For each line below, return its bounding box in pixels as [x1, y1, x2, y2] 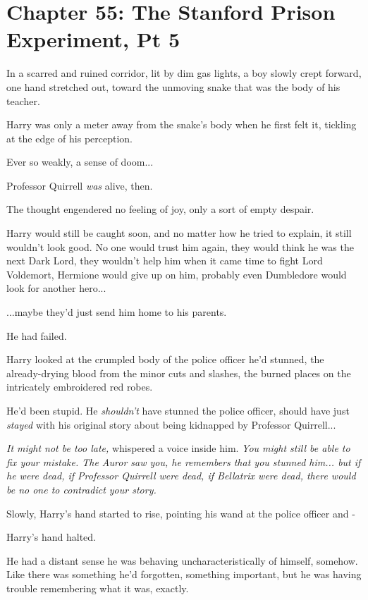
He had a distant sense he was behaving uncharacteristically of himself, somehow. [6, 553, 358, 568]
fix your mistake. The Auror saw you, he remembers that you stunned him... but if [6, 454, 361, 469]
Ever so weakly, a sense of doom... [6, 154, 154, 169]
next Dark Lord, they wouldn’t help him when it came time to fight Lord [6, 253, 323, 268]
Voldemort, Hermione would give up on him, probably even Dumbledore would [6, 267, 347, 281]
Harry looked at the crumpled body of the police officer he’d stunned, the [6, 352, 324, 367]
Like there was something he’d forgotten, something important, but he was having [6, 567, 362, 582]
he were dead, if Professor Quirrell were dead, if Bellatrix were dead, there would [6, 468, 356, 483]
